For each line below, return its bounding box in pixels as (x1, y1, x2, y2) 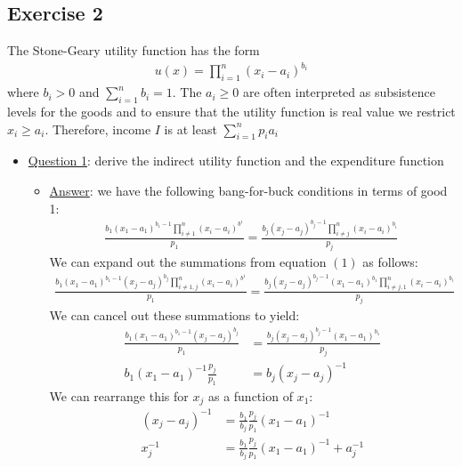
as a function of (207, 386, 293, 405)
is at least (164, 119, 217, 138)
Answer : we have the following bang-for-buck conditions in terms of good (49, 181, 448, 199)
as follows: (362, 252, 418, 270)
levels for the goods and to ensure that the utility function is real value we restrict (7, 101, 456, 120)
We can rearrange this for (49, 386, 189, 405)
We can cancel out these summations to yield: (49, 306, 300, 325)
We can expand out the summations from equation (49, 252, 327, 270)
